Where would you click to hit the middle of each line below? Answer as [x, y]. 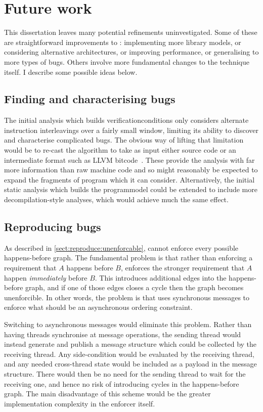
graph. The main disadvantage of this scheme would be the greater [107, 394]
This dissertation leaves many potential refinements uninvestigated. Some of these [131, 32]
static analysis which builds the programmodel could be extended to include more [131, 189]
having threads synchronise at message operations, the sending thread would [123, 334]
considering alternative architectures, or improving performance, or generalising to [131, 52]
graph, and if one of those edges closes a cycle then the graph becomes [135, 287]
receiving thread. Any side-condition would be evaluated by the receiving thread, [129, 354]
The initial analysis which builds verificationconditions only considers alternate [126, 120]
